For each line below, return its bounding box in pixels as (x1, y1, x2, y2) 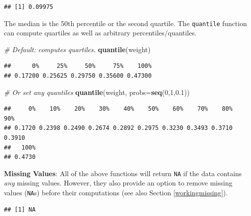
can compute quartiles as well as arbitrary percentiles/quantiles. (4, 28, 197, 38)
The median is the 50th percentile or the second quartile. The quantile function (4, 18, 247, 28)
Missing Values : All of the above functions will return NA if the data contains (4, 168, 242, 178)
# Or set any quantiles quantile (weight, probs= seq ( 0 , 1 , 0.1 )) (4, 87, 190, 97)
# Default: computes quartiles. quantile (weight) (4, 44, 151, 54)
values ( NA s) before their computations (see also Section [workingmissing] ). (4, 187, 228, 198)
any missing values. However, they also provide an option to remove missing (4, 178, 232, 188)
